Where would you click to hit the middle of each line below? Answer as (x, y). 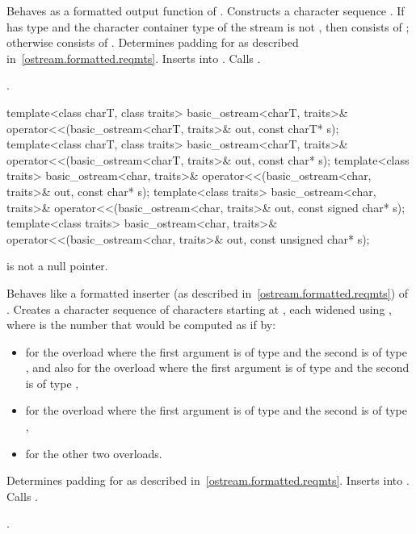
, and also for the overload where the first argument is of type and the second (217, 367)
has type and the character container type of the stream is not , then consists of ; (208, 26)
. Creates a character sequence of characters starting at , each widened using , (199, 309)
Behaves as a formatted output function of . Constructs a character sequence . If (206, 10)
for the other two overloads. (94, 453)
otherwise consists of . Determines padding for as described (153, 42)
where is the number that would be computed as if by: (141, 325)
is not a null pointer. (57, 266)
